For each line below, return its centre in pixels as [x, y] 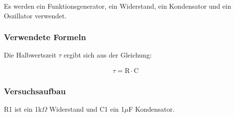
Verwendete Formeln [45, 37]
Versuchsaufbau [35, 91]
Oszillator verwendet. [35, 15]
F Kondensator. [151, 109]
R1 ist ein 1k [23, 109]
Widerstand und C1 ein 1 [87, 109]
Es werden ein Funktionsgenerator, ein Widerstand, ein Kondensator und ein [117, 6]
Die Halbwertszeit [30, 55]
